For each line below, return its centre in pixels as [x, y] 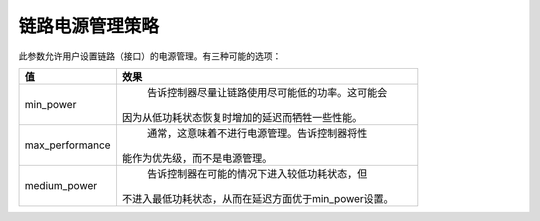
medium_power [61, 185]
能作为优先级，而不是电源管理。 [197, 158]
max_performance [67, 145]
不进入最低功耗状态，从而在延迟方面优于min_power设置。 [257, 198]
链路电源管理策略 [89, 26]
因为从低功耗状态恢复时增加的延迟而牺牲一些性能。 [242, 117]
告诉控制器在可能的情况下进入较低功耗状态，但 [257, 173]
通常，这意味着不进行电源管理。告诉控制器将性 [257, 133]
